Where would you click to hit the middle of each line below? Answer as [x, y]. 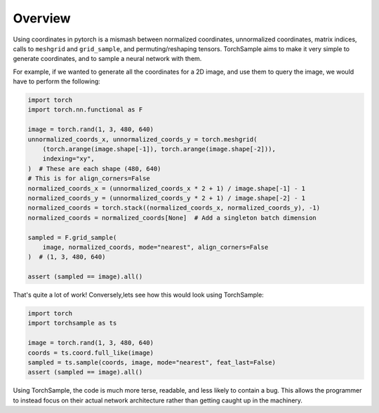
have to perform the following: [57, 81]
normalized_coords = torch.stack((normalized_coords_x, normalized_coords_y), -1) [174, 208]
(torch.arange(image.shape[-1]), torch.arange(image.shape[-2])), [159, 149]
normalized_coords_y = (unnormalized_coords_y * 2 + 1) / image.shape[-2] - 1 [166, 198]
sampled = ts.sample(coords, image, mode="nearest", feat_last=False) [152, 363]
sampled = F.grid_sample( [72, 237]
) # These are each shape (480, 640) [94, 169]
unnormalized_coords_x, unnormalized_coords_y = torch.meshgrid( [142, 139]
